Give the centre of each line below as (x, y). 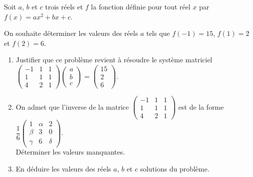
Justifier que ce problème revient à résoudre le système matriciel (114, 60)
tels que (158, 33)
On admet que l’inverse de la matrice (72, 106)
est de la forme (201, 106)
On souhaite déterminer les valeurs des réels (71, 33)
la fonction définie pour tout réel (141, 6)
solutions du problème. (175, 169)
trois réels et (64, 6)
